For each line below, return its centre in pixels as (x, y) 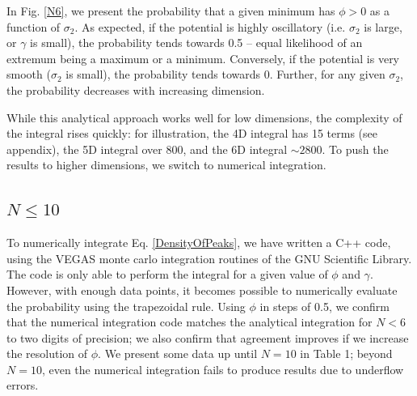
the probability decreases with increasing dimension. (136, 89)
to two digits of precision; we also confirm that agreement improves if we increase (208, 337)
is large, (383, 26)
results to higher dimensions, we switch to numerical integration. (166, 165)
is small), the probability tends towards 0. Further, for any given (225, 74)
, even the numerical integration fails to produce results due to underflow (223, 369)
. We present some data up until (178, 353)
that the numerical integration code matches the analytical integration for (190, 322)
